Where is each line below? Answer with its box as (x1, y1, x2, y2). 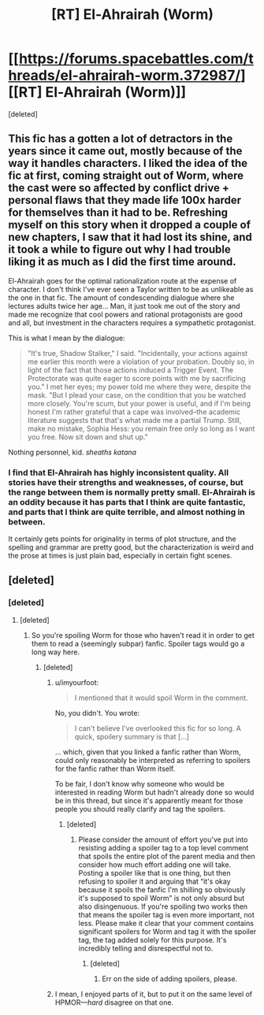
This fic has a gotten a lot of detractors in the (8, 132, 233, 146)
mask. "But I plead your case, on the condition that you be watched (27, 390, 247, 399)
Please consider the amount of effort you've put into (78, 835, 248, 844)
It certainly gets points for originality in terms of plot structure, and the (8, 534, 236, 544)
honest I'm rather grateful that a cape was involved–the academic (27, 407, 241, 417)
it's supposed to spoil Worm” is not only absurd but (78, 893, 245, 902)
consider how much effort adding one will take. (78, 860, 232, 869)
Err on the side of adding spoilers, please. (102, 974, 238, 984)
